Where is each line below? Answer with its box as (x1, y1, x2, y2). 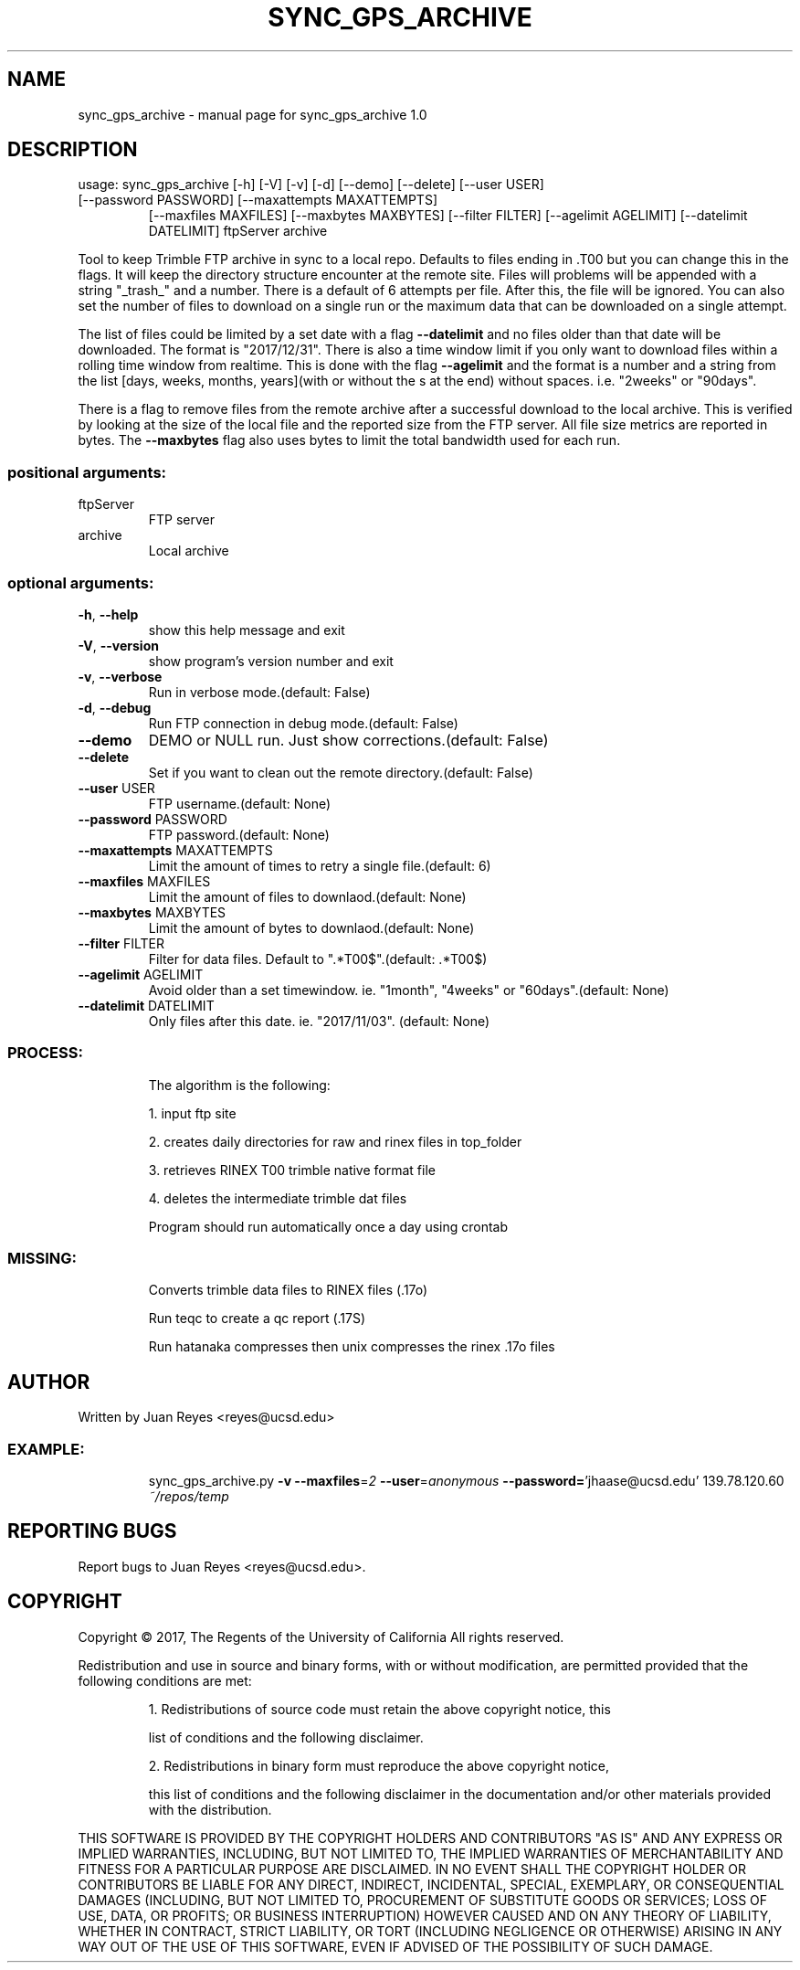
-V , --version (78, 637, 159, 653)
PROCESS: (7, 1043, 83, 1063)
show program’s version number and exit (148, 652, 394, 669)
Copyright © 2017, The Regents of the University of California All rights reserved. (78, 1628, 564, 1645)
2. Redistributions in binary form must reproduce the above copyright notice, (148, 1757, 610, 1774)
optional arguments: (7, 573, 154, 592)
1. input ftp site (148, 1105, 237, 1121)
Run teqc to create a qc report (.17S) (148, 1310, 366, 1327)
